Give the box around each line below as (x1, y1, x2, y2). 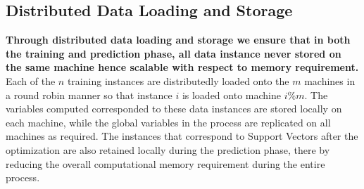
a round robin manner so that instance (6, 87, 172, 102)
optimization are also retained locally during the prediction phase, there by (6, 142, 330, 157)
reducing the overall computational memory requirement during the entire (6, 156, 325, 171)
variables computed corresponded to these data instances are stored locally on (6, 101, 342, 116)
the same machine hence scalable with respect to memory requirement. (6, 60, 359, 74)
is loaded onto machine (182, 87, 281, 102)
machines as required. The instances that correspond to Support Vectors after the (6, 129, 358, 143)
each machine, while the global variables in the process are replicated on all (6, 115, 331, 129)
